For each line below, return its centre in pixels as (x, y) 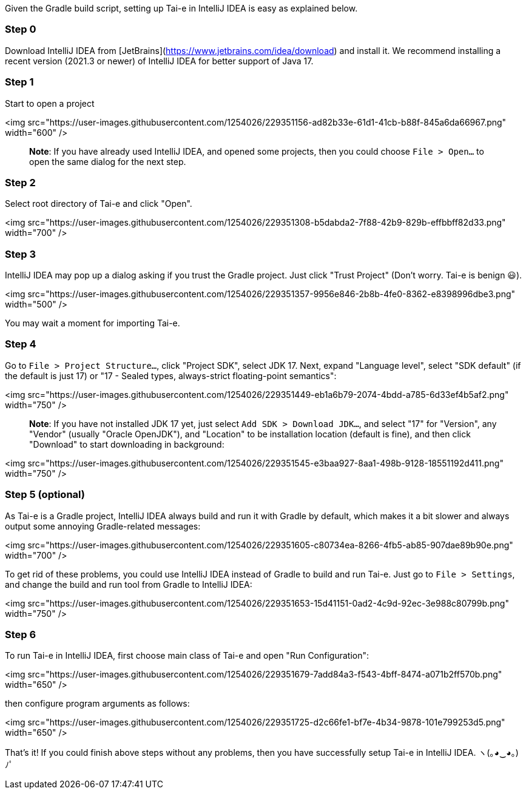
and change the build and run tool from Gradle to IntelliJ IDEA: (129, 584)
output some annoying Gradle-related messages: (103, 526)
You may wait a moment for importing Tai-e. (93, 323)
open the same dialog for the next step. (108, 161)
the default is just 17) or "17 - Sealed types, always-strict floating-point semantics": (171, 375)
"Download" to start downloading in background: (127, 444)
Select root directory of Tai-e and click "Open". (99, 204)
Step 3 (21, 254)
